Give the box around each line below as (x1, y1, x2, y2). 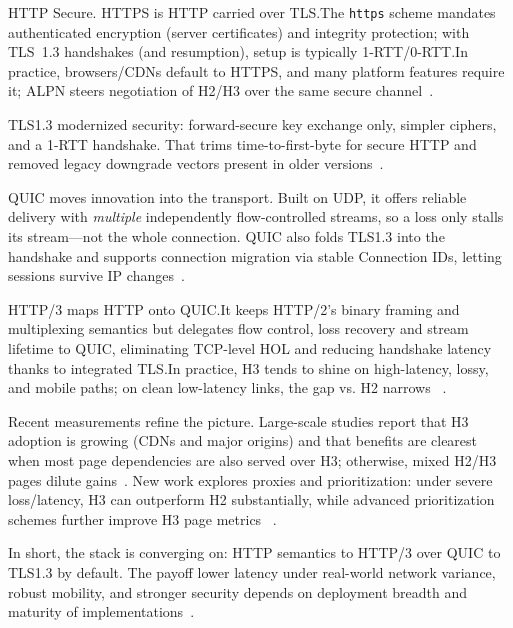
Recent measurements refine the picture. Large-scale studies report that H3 (8, 410, 469, 431)
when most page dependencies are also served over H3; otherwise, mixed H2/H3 (8, 449, 497, 470)
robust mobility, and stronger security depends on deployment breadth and (8, 581, 468, 602)
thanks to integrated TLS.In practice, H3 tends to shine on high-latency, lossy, (8, 357, 489, 378)
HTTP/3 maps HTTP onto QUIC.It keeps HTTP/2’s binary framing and (8, 298, 460, 319)
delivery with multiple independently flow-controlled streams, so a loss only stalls (8, 206, 504, 227)
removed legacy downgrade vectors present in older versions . (8, 153, 384, 174)
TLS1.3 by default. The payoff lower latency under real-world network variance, (8, 561, 496, 582)
